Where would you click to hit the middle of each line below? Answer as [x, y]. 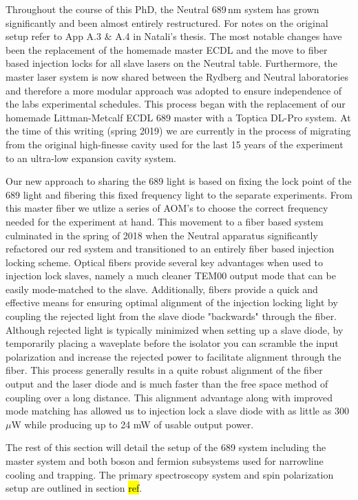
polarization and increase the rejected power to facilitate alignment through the [173, 356]
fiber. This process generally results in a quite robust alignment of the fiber [164, 370]
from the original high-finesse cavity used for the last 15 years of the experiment [175, 144]
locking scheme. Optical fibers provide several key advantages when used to [164, 262]
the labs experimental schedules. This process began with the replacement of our [176, 104]
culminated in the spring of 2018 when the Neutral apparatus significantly [162, 235]
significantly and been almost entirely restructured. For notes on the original [167, 22]
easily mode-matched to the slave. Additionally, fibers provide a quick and [162, 289]
